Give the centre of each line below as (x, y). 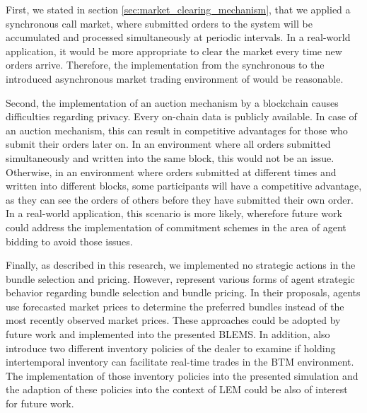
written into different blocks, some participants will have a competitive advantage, (184, 186)
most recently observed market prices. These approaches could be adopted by (173, 320)
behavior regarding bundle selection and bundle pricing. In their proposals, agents (183, 292)
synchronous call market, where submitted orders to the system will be (159, 23)
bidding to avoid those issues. (69, 241)
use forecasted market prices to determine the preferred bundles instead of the (175, 306)
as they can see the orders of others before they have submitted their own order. (180, 199)
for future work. (40, 403)
